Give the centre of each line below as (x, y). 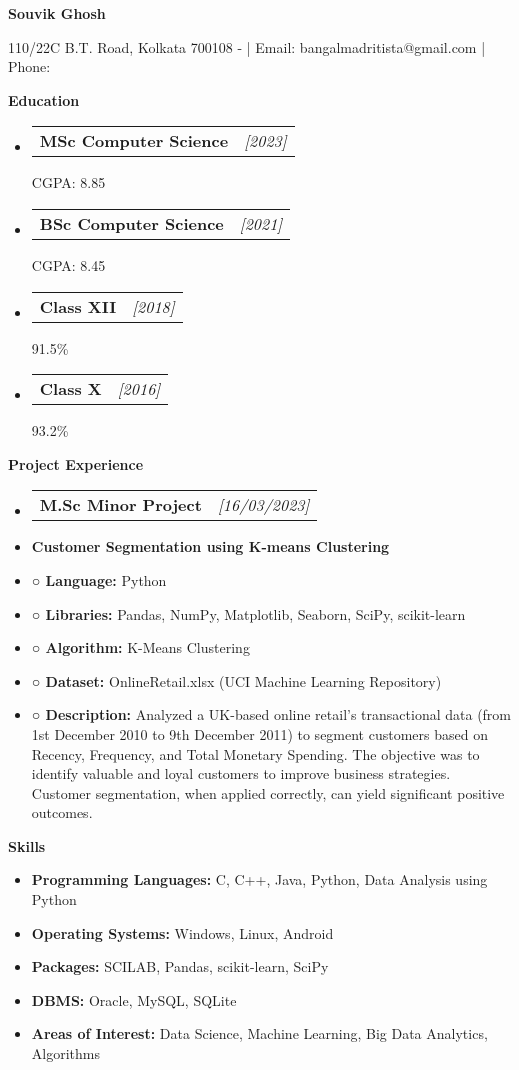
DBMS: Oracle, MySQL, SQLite (134, 999)
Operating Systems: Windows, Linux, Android (182, 932)
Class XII (78, 306)
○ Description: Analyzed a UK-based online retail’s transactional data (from (271, 714)
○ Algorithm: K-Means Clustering (140, 647)
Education (44, 99)
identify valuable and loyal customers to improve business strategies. (241, 773)
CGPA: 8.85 (68, 182)
